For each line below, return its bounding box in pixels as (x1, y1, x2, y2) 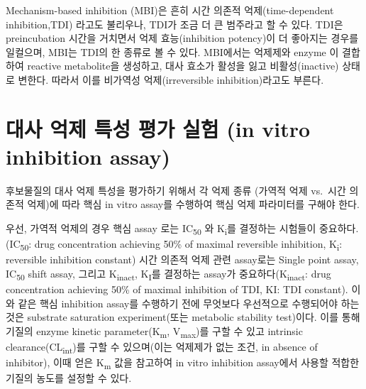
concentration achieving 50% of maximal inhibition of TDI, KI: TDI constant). (6, 282, 348, 297)
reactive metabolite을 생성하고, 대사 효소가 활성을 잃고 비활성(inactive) (27, 58, 339, 73)
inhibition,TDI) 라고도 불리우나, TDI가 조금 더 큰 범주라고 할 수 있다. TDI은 (6, 16, 343, 31)
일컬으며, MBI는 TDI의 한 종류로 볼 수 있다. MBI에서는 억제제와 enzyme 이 (6, 44, 339, 59)
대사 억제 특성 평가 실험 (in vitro (6, 114, 311, 143)
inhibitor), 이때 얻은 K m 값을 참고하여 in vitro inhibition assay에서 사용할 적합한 (6, 355, 360, 371)
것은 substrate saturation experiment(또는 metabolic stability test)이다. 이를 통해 (6, 309, 360, 324)
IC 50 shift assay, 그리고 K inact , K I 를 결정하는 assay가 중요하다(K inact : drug (6, 265, 331, 283)
